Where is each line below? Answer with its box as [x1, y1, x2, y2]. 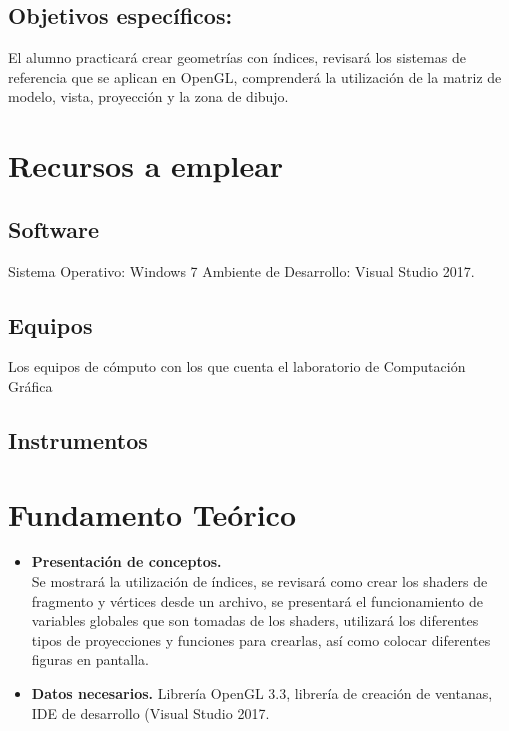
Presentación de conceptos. [31, 551, 222, 572]
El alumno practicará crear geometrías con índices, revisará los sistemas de [8, 47, 466, 68]
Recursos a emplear [8, 145, 284, 186]
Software [8, 213, 100, 244]
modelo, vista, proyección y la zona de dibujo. [8, 86, 289, 107]
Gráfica [8, 375, 53, 396]
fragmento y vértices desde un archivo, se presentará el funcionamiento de [31, 590, 483, 611]
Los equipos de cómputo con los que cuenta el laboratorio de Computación [8, 356, 466, 377]
